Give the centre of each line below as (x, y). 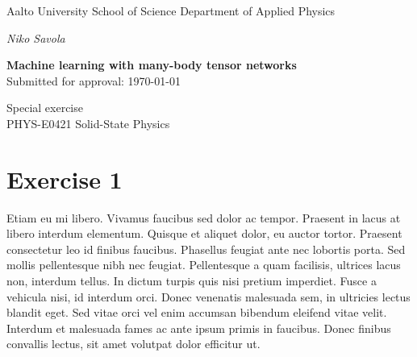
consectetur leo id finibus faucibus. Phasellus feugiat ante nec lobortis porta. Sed (206, 249)
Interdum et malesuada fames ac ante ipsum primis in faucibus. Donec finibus (199, 328)
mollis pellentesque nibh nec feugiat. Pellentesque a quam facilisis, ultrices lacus (204, 265)
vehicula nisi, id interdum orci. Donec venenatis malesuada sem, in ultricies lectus (208, 296)
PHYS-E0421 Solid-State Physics (88, 123)
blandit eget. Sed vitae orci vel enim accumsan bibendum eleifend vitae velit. (197, 312)
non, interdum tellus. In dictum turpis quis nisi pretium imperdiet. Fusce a (192, 281)
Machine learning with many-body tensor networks (152, 65)
